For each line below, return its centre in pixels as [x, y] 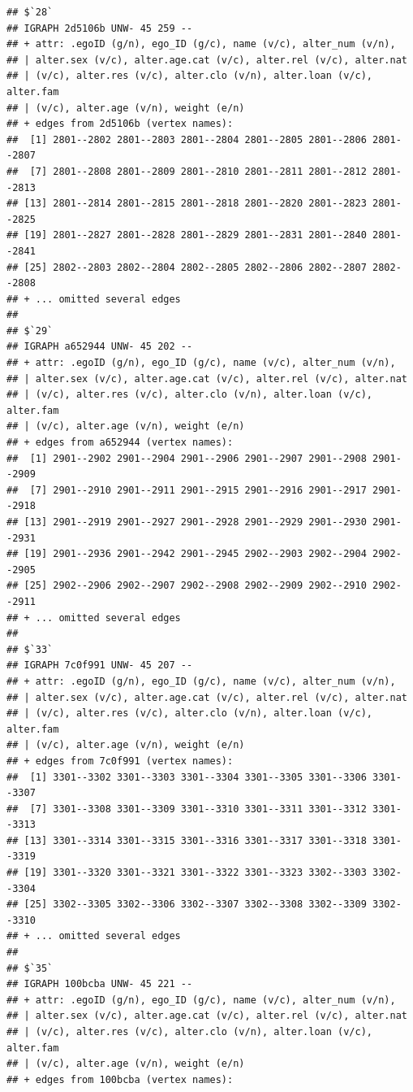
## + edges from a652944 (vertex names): [120, 443]
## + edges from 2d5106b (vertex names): [120, 124]
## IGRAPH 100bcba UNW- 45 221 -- [100, 984]
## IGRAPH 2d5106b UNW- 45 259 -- [100, 28]
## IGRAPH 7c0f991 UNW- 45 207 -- [100, 666]
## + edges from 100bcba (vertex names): [120, 1079]
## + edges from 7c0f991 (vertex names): [120, 761]
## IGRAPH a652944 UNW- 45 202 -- [100, 347]
